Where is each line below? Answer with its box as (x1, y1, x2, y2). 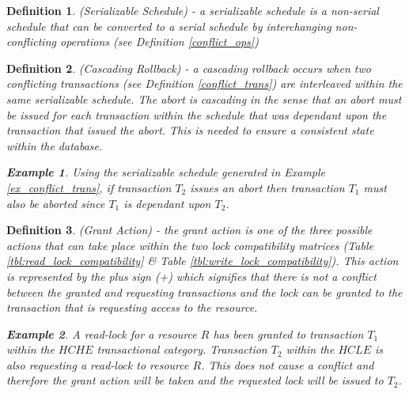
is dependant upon (123, 195, 211, 211)
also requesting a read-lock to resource (6, 356, 189, 373)
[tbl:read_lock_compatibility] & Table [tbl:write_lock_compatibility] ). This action (6, 252, 399, 269)
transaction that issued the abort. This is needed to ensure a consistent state (6, 122, 374, 138)
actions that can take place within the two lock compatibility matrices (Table (6, 237, 373, 253)
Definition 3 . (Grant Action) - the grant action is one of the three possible (6, 222, 373, 238)
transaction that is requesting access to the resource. (6, 299, 258, 316)
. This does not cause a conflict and (201, 356, 374, 373)
